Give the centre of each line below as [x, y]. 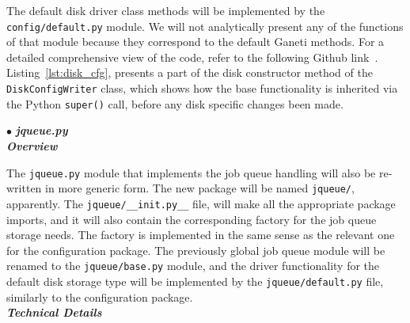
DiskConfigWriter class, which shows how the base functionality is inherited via [202, 88]
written [24, 188]
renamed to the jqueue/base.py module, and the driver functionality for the [193, 266]
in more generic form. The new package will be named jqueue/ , [200, 188]
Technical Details [54, 312]
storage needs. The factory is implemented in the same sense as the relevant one [201, 235]
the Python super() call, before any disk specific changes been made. [175, 103]
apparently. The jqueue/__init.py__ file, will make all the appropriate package [201, 203]
